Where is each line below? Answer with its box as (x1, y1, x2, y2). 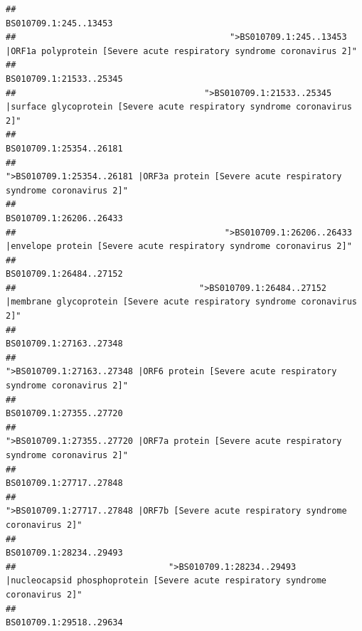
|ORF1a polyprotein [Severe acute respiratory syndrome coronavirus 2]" (6, 46, 357, 56)
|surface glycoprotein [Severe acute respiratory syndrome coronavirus (6, 102, 352, 112)
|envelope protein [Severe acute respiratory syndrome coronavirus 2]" (6, 241, 352, 252)
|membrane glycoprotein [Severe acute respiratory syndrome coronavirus (6, 297, 357, 307)
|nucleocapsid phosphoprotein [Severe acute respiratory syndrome (6, 576, 327, 586)
